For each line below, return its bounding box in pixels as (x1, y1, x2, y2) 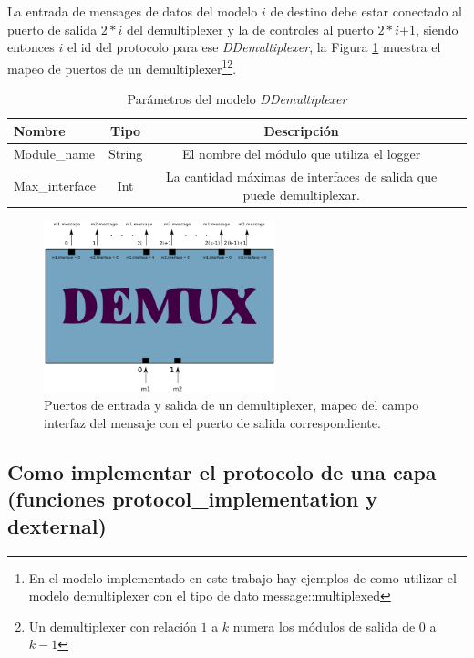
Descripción (263, 120, 339, 140)
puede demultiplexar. (242, 184, 360, 204)
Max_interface (14, 176, 96, 195)
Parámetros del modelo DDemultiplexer (127, 89, 347, 109)
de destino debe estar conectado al (270, 2, 462, 20)
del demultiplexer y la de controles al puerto (126, 19, 374, 38)
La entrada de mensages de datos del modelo (7, 2, 258, 20)
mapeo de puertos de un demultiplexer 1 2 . (7, 56, 237, 78)
